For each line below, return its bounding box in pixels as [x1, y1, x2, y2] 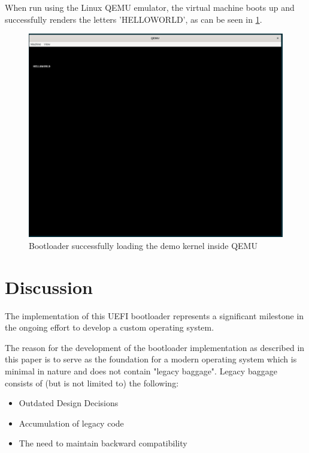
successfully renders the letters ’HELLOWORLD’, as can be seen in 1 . [5, 13, 262, 25]
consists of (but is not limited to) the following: [5, 376, 179, 389]
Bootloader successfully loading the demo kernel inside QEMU [29, 239, 257, 251]
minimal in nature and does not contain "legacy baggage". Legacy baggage [5, 364, 277, 377]
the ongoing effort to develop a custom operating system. [5, 321, 214, 334]
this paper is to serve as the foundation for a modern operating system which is [5, 353, 297, 365]
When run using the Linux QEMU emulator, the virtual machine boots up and [5, 1, 295, 13]
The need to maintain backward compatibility [19, 437, 187, 449]
